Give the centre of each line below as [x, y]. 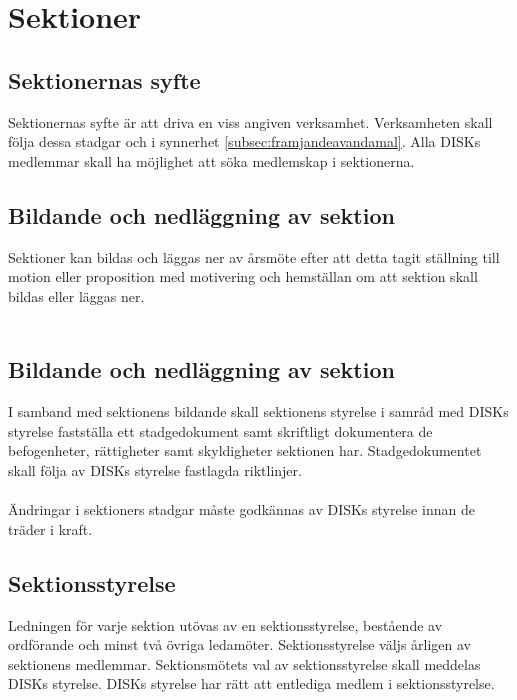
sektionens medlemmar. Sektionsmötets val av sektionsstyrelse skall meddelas [244, 663]
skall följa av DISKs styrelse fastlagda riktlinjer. [155, 469]
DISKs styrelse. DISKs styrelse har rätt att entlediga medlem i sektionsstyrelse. [251, 683]
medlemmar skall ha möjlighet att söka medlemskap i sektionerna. [211, 160]
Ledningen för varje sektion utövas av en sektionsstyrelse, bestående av [225, 624]
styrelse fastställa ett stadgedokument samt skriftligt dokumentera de [220, 430]
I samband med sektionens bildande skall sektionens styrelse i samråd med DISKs [258, 411]
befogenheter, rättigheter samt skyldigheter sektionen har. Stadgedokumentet [245, 450]
